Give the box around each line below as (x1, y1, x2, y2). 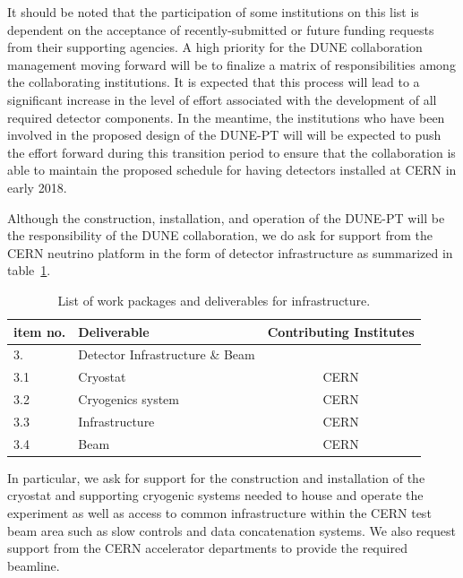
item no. (13, 322, 66, 341)
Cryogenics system (78, 390, 179, 409)
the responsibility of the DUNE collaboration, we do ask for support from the (7, 226, 433, 245)
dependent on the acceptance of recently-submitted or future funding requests (7, 20, 434, 39)
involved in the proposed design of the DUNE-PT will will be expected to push (7, 125, 442, 144)
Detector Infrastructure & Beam (78, 345, 255, 364)
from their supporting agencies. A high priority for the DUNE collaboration (7, 38, 423, 56)
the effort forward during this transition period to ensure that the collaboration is (7, 142, 456, 161)
